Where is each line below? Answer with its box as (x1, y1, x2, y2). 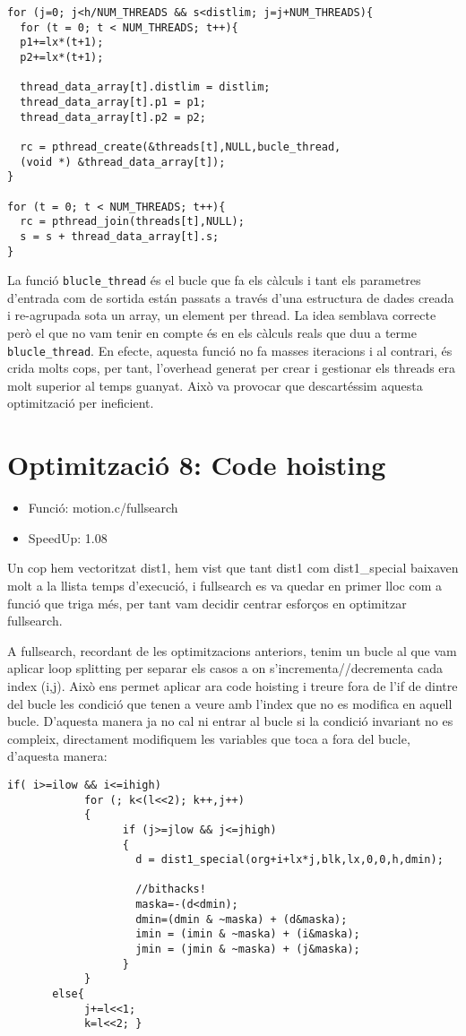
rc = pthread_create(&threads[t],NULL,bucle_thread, (20, 140, 341, 153)
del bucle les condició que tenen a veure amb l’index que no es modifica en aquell (7, 694, 453, 712)
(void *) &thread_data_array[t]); (20, 155, 226, 168)
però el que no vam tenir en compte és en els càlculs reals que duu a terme (7, 324, 417, 341)
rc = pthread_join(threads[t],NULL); (20, 215, 245, 229)
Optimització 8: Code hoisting (7, 446, 386, 483)
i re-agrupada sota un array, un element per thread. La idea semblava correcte (7, 306, 436, 324)
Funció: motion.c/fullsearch (28, 498, 178, 517)
